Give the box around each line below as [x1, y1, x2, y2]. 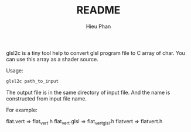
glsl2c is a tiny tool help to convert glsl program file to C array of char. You [6, 49, 186, 56]
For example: [6, 106, 38, 113]
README [76, 4, 121, 17]
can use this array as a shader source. [6, 55, 98, 62]
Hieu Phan [86, 23, 111, 30]
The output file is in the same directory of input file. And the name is [6, 89, 170, 96]
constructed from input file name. [6, 95, 87, 102]
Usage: [6, 67, 23, 74]
